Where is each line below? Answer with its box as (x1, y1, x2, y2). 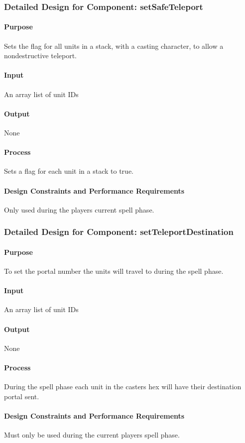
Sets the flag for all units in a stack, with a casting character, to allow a (4, 40, 224, 51)
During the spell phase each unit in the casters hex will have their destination (4, 381, 242, 392)
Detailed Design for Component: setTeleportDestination (4, 225, 234, 238)
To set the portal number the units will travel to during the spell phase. (4, 266, 224, 276)
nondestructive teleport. (4, 50, 77, 61)
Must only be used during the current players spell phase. (4, 430, 180, 440)
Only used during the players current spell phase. (4, 204, 154, 215)
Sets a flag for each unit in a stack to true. (4, 166, 133, 176)
